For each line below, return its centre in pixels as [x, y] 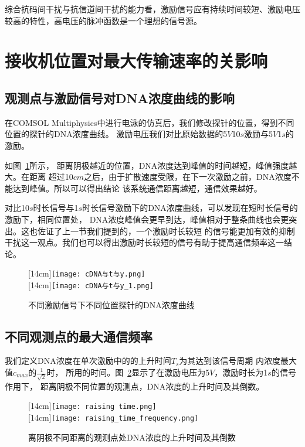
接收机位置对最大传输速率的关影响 [136, 61]
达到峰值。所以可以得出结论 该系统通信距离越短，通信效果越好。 [137, 188]
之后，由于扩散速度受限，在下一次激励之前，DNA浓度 [188, 177]
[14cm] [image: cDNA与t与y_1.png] [91, 284]
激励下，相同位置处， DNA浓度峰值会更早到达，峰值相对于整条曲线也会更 [147, 219]
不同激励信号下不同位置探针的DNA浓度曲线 [111, 304]
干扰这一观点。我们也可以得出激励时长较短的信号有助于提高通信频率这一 [144, 242]
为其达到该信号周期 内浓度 [230, 361]
